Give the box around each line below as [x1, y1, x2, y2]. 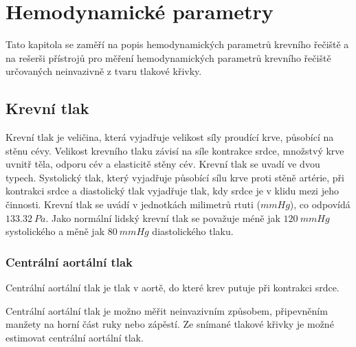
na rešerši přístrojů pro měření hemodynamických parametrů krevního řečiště [5, 50, 331, 65]
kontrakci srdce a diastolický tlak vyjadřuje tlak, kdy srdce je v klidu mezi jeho [5, 183, 339, 198]
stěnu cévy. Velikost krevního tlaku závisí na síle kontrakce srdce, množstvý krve [5, 143, 344, 157]
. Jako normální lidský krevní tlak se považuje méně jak [45, 210, 280, 225]
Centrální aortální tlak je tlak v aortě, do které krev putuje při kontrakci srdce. [5, 280, 340, 295]
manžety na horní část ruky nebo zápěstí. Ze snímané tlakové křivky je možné [5, 317, 334, 331]
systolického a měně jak [5, 224, 105, 238]
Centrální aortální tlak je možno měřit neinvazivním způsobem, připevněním [5, 303, 328, 317]
